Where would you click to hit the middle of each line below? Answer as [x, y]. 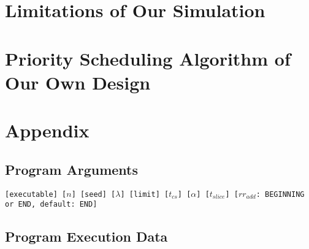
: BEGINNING [280, 194]
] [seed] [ [93, 194]
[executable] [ [36, 194]
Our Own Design [78, 82]
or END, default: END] [51, 205]
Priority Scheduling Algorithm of [148, 58]
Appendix [47, 130]
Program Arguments [72, 169]
